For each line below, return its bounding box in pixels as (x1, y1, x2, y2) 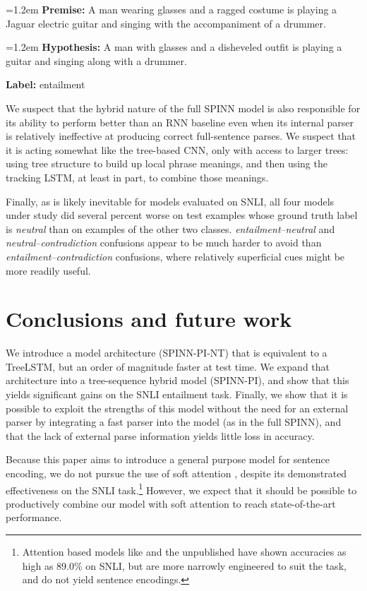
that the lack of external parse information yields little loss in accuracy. (6, 428, 315, 443)
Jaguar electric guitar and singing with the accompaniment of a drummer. (6, 16, 326, 30)
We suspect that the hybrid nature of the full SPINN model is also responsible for (6, 100, 361, 115)
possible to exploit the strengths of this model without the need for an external (6, 400, 349, 415)
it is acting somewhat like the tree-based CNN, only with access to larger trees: (6, 142, 349, 157)
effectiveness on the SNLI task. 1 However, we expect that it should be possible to (6, 480, 357, 497)
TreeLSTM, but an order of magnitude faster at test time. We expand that (6, 359, 330, 374)
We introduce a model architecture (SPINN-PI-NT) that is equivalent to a (6, 345, 327, 360)
